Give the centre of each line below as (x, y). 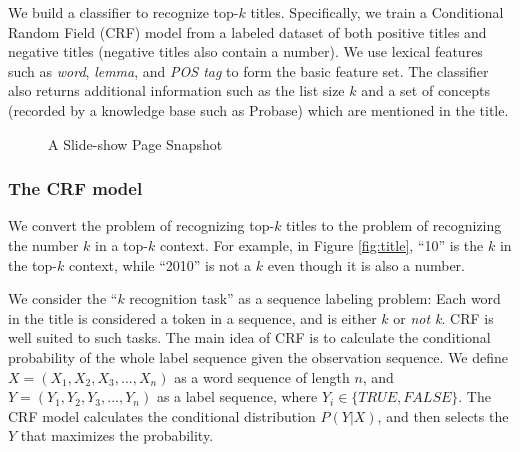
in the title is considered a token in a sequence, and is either (192, 317)
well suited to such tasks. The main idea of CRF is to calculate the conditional (249, 337)
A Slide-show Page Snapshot (135, 143)
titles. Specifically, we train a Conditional (377, 12)
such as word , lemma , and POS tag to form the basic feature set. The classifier (248, 70)
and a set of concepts (426, 90)
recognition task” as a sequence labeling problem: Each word (315, 298)
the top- (32, 264)
